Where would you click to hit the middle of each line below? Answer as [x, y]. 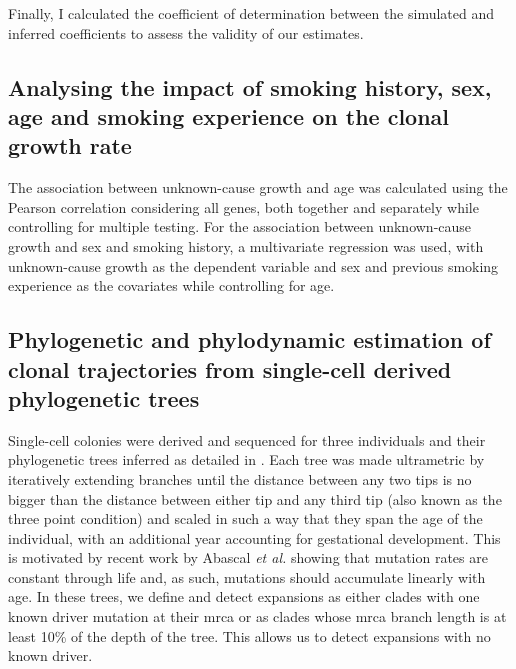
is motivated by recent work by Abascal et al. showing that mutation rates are [248, 557]
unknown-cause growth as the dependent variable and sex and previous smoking [253, 265]
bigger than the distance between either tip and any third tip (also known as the [255, 498]
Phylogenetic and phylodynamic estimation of [249, 339]
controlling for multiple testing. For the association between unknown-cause [240, 226]
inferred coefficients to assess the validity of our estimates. [186, 32]
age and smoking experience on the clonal [229, 115]
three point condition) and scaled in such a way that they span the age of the [245, 518]
